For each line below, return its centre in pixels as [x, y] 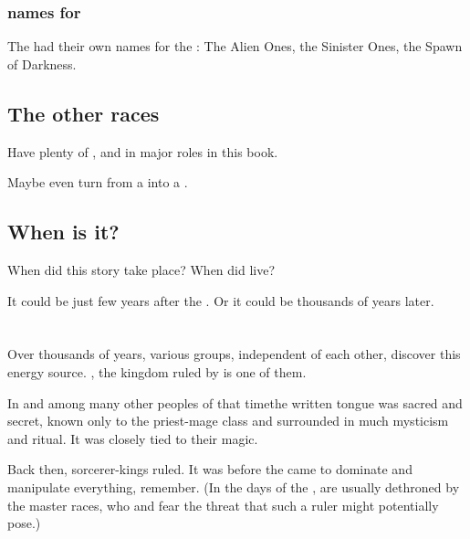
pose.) [24, 523]
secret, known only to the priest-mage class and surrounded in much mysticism [228, 421]
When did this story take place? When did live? [141, 269]
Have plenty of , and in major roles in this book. [143, 151]
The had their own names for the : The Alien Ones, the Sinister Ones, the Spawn [235, 46]
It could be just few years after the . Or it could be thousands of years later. [221, 300]
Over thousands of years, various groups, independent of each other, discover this [234, 354]
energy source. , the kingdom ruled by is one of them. [157, 371]
